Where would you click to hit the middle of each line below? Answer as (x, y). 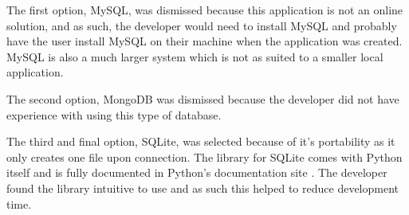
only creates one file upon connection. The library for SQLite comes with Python (204, 156)
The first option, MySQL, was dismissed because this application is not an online (205, 10)
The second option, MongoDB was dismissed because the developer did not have (203, 98)
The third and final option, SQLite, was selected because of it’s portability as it (201, 141)
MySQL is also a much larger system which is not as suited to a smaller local (195, 56)
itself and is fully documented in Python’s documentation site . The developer (197, 172)
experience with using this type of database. (114, 114)
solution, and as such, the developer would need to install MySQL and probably (202, 25)
